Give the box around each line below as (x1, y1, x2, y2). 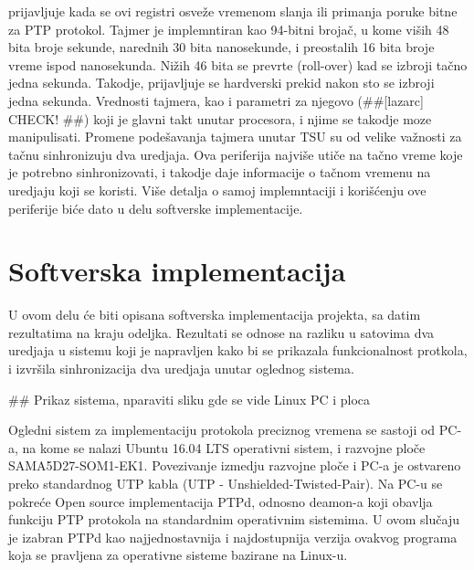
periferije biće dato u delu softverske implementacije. (8, 198, 303, 217)
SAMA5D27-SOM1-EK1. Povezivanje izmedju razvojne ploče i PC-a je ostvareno (8, 456, 461, 475)
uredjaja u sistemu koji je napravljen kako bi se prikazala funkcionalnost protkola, (8, 341, 468, 360)
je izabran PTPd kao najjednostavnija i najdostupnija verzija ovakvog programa (8, 527, 458, 546)
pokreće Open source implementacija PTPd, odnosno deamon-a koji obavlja (8, 491, 433, 511)
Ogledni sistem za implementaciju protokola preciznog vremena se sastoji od (8, 420, 436, 439)
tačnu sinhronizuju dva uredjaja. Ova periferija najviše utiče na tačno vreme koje (8, 144, 463, 164)
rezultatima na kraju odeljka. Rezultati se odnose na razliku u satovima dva (8, 322, 435, 342)
